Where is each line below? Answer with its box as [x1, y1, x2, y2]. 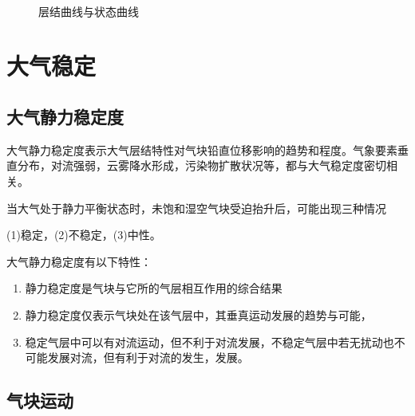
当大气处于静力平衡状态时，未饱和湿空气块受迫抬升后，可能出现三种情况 [6, 199, 386, 216]
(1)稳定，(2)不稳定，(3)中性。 [6, 226, 161, 243]
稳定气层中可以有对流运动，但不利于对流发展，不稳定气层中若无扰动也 [25, 333, 394, 350]
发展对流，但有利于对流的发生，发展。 [47, 349, 249, 366]
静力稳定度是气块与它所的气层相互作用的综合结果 [25, 280, 283, 296]
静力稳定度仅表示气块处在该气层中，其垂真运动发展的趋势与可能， [25, 306, 372, 323]
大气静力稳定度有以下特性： [6, 253, 152, 269]
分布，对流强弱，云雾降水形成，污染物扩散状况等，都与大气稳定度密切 [17, 157, 386, 174]
